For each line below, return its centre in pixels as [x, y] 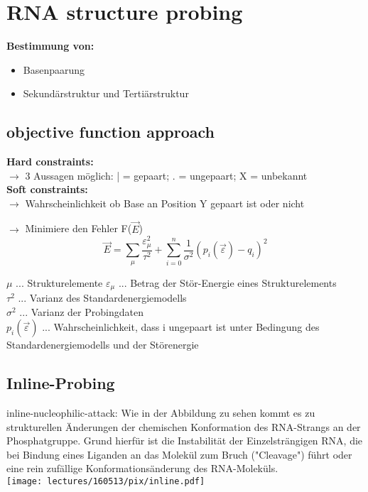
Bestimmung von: [50, 46]
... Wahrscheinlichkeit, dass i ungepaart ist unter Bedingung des [181, 327]
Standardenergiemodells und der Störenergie [103, 345]
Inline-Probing [61, 383]
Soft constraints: [47, 189]
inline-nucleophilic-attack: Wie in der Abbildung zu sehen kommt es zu [161, 413]
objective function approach [110, 132]
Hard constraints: [50, 162]
